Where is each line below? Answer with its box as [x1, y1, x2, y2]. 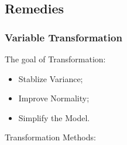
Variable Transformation [5, 30, 122, 44]
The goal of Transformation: [5, 53, 106, 65]
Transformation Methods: [5, 131, 96, 143]
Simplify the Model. [18, 111, 90, 123]
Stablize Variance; [18, 72, 83, 84]
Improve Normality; [18, 92, 90, 104]
